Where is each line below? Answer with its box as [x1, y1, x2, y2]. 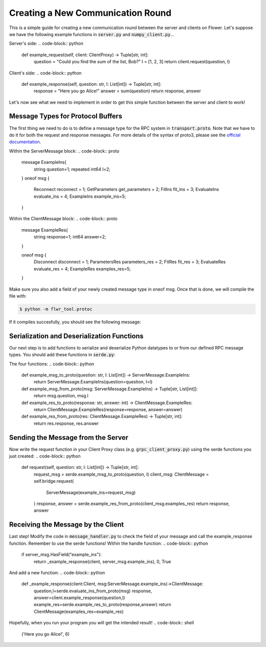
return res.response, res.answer [33, 420, 99, 426]
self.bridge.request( [33, 478, 74, 484]
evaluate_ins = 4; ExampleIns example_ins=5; [33, 193, 127, 199]
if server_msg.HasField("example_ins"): [21, 552, 102, 558]
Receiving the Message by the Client [9, 521, 124, 529]
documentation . [9, 139, 41, 145]
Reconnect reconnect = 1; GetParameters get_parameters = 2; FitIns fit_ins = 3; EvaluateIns [33, 187, 219, 192]
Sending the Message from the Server [9, 433, 129, 442]
